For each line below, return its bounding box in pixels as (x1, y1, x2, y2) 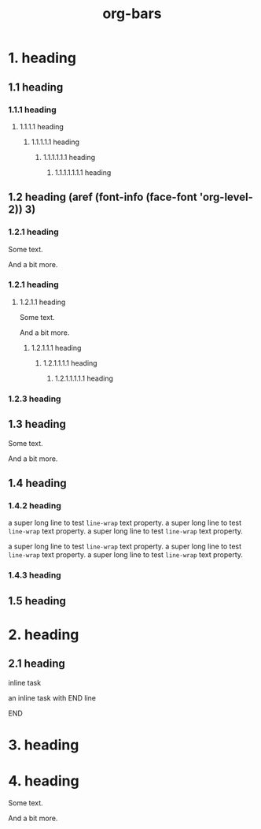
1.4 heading (8, 476, 67, 489)
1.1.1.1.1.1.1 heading (54, 167, 112, 177)
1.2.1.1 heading (19, 297, 66, 307)
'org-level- (199, 191, 253, 204)
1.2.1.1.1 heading (31, 343, 82, 352)
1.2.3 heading (8, 393, 61, 404)
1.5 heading (8, 594, 67, 608)
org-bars (102, 5, 162, 23)
